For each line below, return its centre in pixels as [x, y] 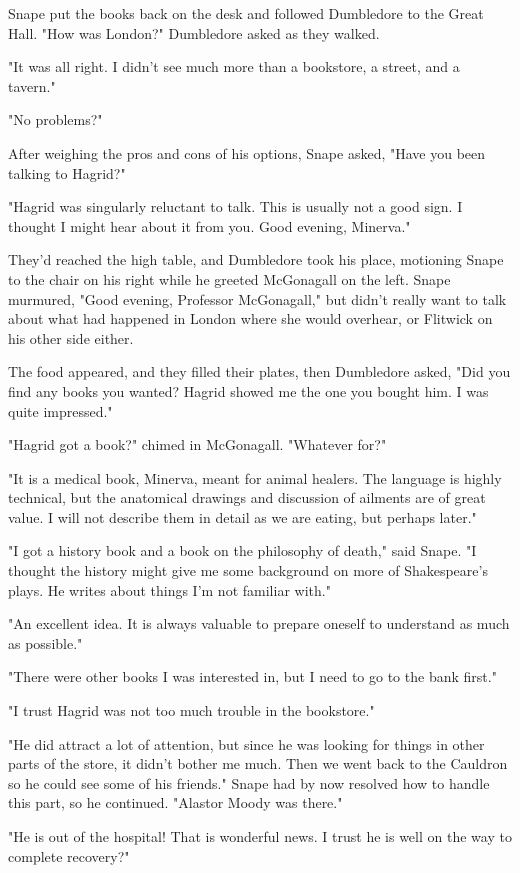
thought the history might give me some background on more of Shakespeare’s [248, 570]
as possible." [45, 642]
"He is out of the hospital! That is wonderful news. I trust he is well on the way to [260, 836]
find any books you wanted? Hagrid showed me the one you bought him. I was [248, 390]
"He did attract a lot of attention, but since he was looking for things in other [246, 743]
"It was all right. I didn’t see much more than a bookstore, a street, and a [234, 66]
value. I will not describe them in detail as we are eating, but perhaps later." [242, 516]
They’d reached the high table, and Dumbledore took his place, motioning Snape [256, 259]
